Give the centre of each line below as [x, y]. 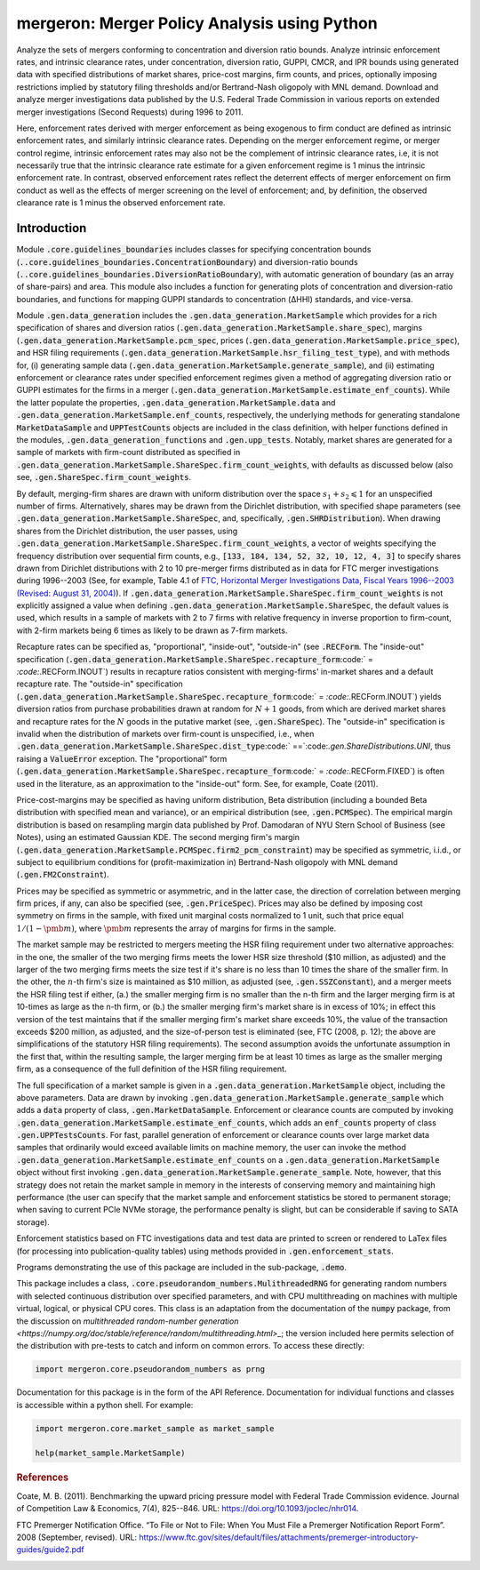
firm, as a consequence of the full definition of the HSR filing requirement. [152, 1069]
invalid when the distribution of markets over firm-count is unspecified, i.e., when [165, 733]
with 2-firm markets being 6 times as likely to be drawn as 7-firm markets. [152, 630]
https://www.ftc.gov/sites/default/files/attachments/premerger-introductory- [279, 1537]
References [43, 1478]
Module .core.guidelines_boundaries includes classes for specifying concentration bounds [194, 250]
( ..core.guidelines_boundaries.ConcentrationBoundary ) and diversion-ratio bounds [188, 261]
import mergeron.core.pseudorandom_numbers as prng [150, 1370]
